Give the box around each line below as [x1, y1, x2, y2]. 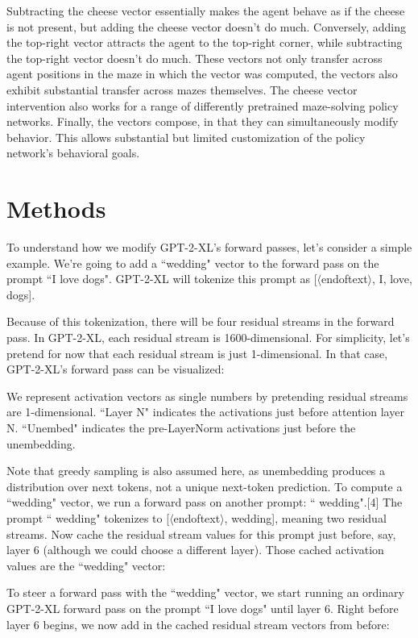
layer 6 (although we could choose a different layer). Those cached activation [6, 541, 384, 558]
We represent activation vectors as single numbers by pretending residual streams [6, 387, 408, 404]
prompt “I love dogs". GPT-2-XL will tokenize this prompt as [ [6, 270, 317, 287]
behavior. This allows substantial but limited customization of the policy [6, 128, 366, 145]
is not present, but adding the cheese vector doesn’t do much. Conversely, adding [6, 18, 406, 35]
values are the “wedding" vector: [6, 557, 166, 573]
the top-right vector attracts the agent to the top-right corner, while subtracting [6, 34, 403, 51]
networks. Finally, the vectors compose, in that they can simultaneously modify [6, 113, 399, 130]
